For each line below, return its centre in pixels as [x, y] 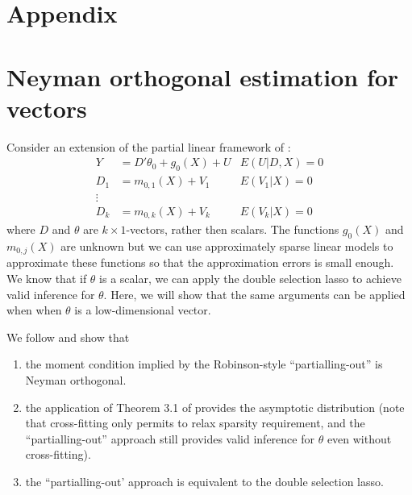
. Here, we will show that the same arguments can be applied [254, 294]
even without [359, 438]
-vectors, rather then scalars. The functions [233, 229]
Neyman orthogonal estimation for [203, 76]
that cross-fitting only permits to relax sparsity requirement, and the [195, 423]
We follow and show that [68, 337]
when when [34, 310]
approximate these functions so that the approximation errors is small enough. [200, 262]
